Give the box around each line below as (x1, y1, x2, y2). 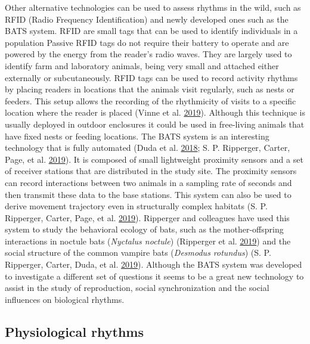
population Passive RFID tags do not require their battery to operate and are (5, 36, 289, 48)
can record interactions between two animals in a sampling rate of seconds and (5, 176, 292, 188)
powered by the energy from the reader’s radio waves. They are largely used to (5, 48, 292, 60)
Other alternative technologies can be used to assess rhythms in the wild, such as (5, 1, 301, 13)
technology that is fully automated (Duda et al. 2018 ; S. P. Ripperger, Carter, (5, 141, 290, 154)
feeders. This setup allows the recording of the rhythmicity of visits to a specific (5, 94, 296, 107)
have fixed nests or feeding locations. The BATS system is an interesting (5, 129, 269, 142)
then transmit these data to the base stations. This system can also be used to (5, 188, 292, 200)
